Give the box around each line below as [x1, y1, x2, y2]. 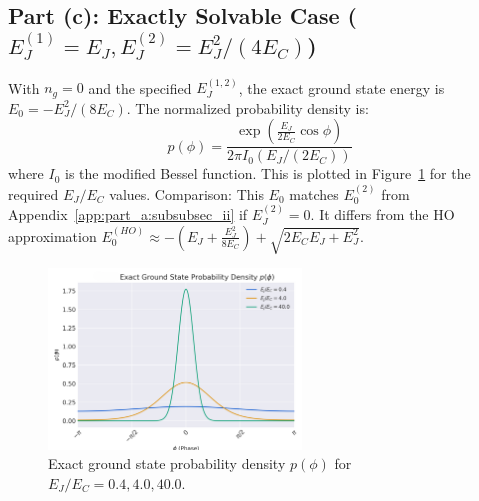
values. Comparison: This [109, 183, 264, 204]
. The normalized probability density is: [126, 97, 369, 118]
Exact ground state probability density [48, 453, 286, 474]
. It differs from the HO [310, 204, 455, 225]
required [8, 183, 59, 204]
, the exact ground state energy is [238, 77, 445, 98]
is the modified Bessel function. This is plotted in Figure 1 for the [65, 163, 471, 184]
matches [289, 183, 339, 204]
